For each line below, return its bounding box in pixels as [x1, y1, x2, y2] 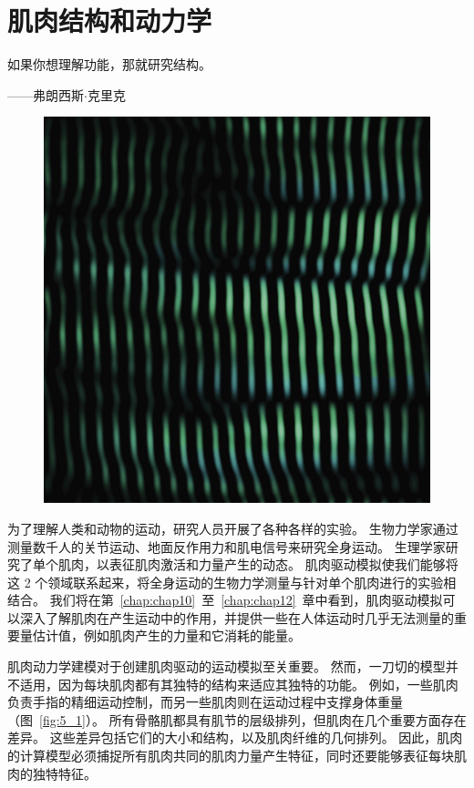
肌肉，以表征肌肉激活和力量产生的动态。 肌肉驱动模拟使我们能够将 [57, 555, 459, 574]
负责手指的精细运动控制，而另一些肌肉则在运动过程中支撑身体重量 [7, 692, 403, 711]
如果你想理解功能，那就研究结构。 [7, 55, 211, 74]
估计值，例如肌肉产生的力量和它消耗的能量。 [32, 626, 301, 645]
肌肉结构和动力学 [7, 2, 212, 39]
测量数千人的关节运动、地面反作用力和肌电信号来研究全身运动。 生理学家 [7, 537, 446, 556]
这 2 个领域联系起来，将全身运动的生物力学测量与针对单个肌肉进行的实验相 [7, 572, 457, 591]
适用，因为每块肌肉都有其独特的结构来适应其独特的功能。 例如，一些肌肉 [19, 674, 459, 693]
